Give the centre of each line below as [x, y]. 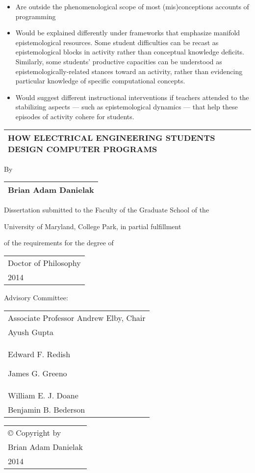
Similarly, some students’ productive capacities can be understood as [119, 61]
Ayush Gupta [31, 332]
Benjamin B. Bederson [47, 409]
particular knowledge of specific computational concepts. [100, 81]
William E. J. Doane [43, 395]
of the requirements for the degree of [59, 243]
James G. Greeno [38, 373]
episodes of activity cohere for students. [75, 116]
